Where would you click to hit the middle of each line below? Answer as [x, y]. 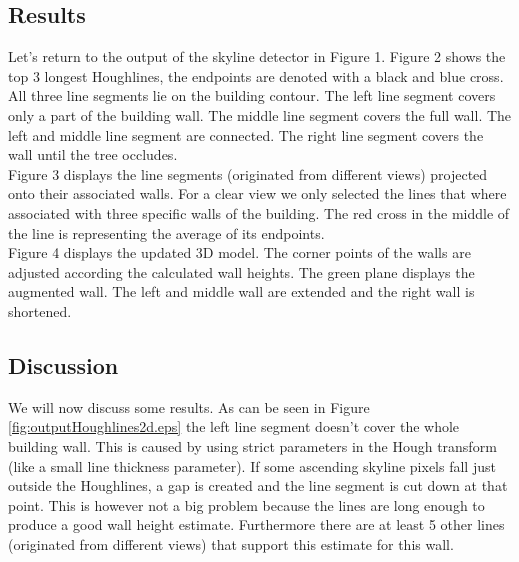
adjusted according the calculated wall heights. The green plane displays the [241, 271]
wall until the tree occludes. [93, 154]
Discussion [63, 364]
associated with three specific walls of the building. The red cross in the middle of [259, 212]
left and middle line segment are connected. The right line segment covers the [246, 134]
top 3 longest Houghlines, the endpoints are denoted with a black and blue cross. [256, 75]
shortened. [40, 310]
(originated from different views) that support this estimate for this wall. [231, 543]
